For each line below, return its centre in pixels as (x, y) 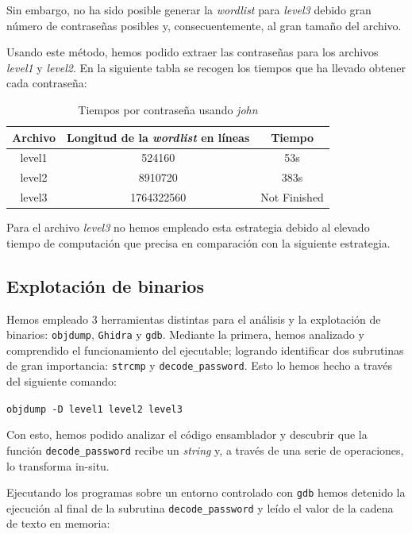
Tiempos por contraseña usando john (168, 109)
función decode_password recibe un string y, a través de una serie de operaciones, (205, 449)
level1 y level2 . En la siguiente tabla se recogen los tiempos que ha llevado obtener (206, 67)
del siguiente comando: (62, 381)
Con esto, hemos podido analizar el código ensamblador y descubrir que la (187, 434)
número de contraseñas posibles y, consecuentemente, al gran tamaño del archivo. (204, 25)
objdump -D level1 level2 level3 (94, 409)
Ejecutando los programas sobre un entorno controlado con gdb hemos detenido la (206, 492)
